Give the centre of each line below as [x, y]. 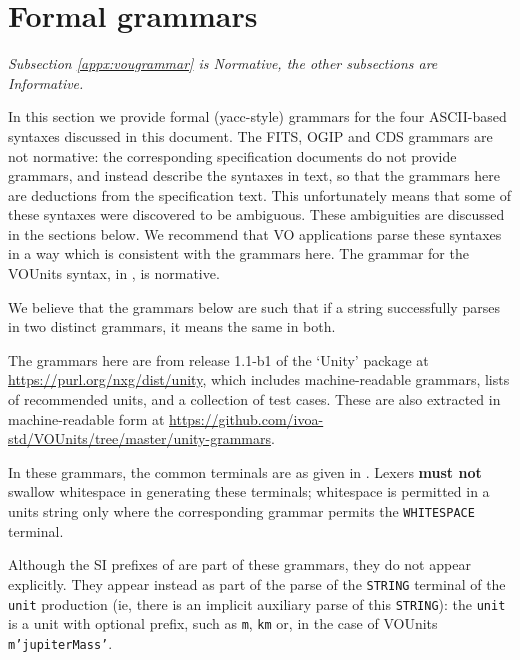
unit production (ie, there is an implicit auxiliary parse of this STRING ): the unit [257, 603]
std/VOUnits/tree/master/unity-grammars [139, 438]
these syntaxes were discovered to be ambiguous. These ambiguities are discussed [256, 214]
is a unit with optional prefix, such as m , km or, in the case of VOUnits [223, 623]
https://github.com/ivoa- [246, 418]
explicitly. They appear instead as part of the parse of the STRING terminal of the [257, 583]
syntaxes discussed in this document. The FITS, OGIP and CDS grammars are [250, 135]
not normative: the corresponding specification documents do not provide [232, 155]
